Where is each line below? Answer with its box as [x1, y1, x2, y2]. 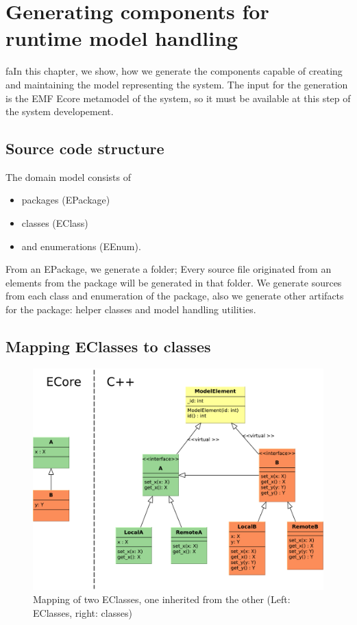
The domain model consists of [5, 169, 131, 184]
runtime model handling [5, 24, 238, 52]
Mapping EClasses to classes [5, 336, 211, 357]
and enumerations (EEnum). [21, 238, 141, 253]
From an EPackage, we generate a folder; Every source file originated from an [5, 262, 332, 276]
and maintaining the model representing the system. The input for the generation [5, 77, 348, 91]
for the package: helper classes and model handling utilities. [5, 302, 256, 317]
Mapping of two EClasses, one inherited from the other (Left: [33, 592, 291, 606]
